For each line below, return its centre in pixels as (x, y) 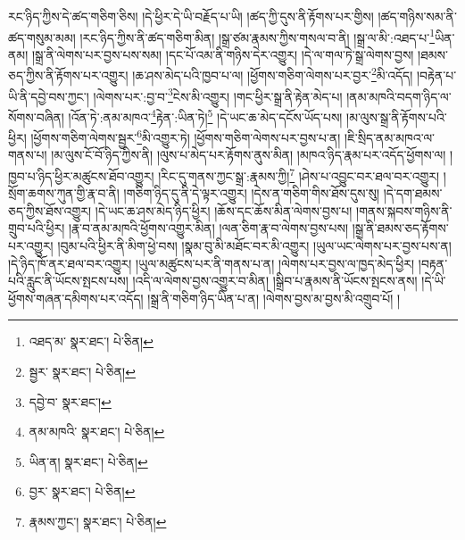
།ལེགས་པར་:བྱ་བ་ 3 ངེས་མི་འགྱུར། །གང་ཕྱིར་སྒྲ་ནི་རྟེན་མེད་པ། (218, 95)
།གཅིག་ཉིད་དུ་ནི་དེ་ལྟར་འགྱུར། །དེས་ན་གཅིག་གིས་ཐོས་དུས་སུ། (252, 193)
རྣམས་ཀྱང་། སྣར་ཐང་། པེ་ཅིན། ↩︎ (98, 521)
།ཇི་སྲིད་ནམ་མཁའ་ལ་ (390, 137)
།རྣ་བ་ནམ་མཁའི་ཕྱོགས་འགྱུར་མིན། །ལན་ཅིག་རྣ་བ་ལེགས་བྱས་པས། (208, 228)
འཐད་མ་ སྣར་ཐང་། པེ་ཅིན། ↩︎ (91, 341)
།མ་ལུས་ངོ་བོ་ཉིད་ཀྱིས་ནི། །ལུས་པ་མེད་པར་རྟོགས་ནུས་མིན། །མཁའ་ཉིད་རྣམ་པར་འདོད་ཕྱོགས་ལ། (249, 155)
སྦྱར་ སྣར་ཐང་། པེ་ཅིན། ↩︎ (82, 372)
